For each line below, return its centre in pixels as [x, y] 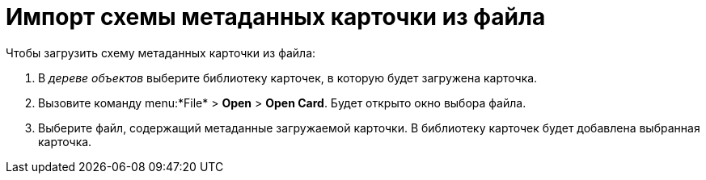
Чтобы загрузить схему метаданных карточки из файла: [161, 52]
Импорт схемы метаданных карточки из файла [276, 17]
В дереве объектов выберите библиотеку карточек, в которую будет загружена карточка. [288, 77]
